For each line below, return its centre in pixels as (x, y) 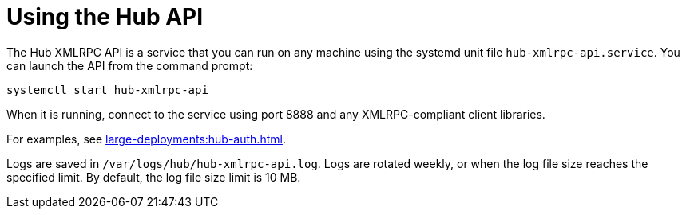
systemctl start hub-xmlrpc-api (107, 90)
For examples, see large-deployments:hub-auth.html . (146, 139)
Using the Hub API (105, 17)
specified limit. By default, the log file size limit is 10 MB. (154, 177)
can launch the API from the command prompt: (130, 65)
